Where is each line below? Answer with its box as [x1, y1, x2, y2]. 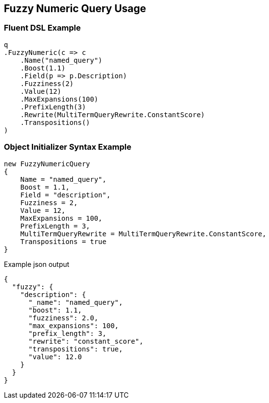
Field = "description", [20, 191, 111, 199]
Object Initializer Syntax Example [4, 142, 131, 152]
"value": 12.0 [28, 352, 82, 361]
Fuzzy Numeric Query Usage [4, 2, 146, 15]
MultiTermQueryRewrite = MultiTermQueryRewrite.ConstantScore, [20, 229, 267, 238]
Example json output [4, 260, 70, 268]
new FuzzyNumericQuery [4, 159, 90, 168]
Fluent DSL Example [4, 23, 81, 33]
